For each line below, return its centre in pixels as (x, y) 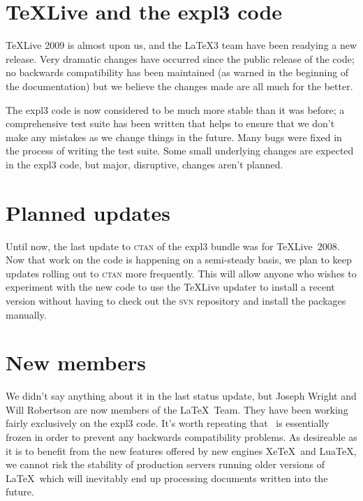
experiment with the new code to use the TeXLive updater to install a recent (170, 287)
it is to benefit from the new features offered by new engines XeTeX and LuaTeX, (181, 450)
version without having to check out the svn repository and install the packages (176, 300)
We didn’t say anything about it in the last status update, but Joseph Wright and (181, 396)
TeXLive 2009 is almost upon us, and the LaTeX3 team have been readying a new (181, 45)
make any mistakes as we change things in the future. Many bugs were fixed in (174, 137)
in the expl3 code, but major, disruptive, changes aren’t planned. (145, 164)
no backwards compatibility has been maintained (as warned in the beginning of (177, 72)
